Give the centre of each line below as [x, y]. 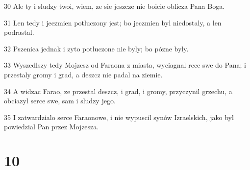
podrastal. [19, 32]
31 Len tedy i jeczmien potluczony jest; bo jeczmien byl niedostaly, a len [113, 22]
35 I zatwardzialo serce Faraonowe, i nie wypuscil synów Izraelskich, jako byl [119, 117]
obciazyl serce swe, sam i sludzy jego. [60, 101]
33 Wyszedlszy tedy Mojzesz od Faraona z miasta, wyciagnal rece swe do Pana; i [125, 65]
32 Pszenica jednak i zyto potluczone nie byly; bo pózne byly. [96, 48]
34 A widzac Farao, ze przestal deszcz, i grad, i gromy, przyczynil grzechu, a [118, 91]
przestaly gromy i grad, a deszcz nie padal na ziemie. [83, 74]
